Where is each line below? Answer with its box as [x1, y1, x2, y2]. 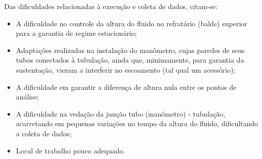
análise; [16, 91, 39, 102]
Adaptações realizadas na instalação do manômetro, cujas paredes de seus [16, 44, 245, 55]
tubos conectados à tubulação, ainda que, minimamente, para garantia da [16, 55, 244, 65]
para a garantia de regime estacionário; [16, 28, 137, 38]
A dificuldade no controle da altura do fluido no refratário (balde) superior [16, 18, 247, 28]
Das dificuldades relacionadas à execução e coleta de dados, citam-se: [4, 1, 218, 11]
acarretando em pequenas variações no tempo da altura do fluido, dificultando [16, 118, 258, 129]
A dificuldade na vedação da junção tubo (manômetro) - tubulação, [16, 108, 226, 119]
